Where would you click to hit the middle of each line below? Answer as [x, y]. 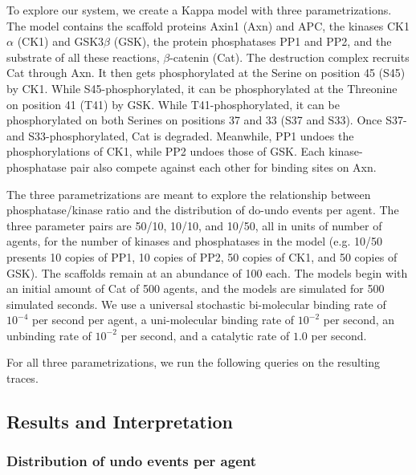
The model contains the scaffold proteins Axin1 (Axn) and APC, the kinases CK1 [208, 25]
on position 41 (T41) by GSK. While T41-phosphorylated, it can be [173, 104]
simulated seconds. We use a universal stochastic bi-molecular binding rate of [196, 304]
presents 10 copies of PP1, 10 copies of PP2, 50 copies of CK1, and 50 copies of [202, 256]
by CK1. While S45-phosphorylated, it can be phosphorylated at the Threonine [202, 88]
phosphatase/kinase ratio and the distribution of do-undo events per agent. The [203, 210]
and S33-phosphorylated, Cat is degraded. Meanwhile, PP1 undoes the [180, 135]
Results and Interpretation [120, 422]
